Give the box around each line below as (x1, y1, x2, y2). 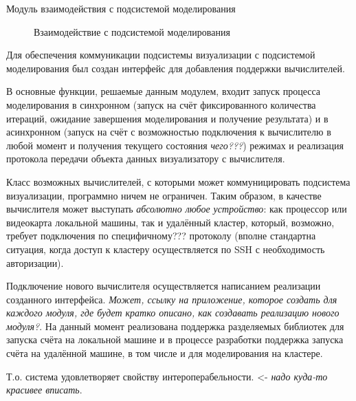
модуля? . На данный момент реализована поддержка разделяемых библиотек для (6, 318, 344, 333)
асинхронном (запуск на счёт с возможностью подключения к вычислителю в (6, 124, 331, 139)
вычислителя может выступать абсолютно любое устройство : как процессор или (6, 202, 347, 216)
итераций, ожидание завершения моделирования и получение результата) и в (6, 111, 329, 125)
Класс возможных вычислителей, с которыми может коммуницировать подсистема (6, 174, 351, 188)
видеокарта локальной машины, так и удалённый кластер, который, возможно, (6, 215, 335, 229)
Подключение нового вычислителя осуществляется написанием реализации (6, 279, 321, 293)
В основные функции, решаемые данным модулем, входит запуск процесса (6, 84, 321, 98)
